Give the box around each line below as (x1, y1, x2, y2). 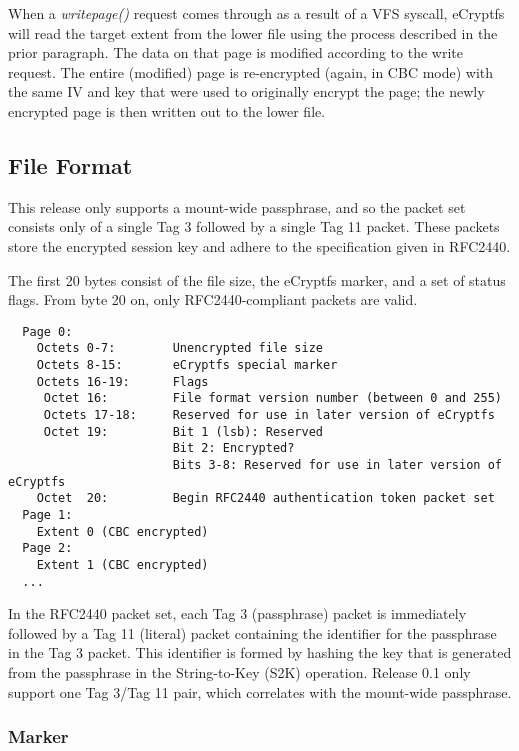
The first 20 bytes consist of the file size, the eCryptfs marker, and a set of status (8, 269, 506, 290)
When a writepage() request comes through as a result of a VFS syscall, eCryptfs (8, 3, 505, 23)
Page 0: (22, 324, 73, 339)
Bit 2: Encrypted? (172, 441, 295, 456)
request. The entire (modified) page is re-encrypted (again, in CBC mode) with (8, 61, 494, 82)
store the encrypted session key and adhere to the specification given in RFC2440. (8, 235, 511, 256)
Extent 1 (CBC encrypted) (36, 557, 209, 572)
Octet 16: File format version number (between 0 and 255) (43, 391, 502, 406)
